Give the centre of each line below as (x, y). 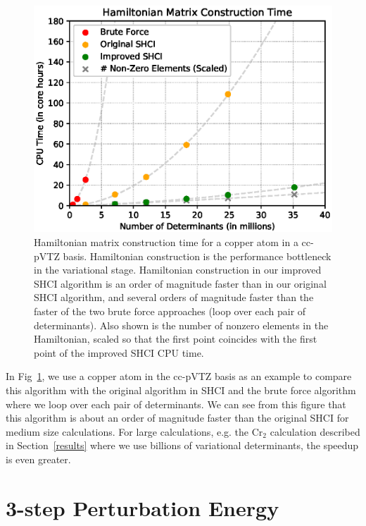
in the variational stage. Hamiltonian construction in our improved (178, 270)
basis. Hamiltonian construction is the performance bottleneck (197, 256)
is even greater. (38, 459)
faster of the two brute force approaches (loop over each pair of (170, 311)
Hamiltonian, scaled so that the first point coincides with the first (176, 339)
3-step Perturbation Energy (143, 507)
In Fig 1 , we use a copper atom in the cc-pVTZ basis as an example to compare (179, 376)
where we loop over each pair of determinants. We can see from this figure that (176, 404)
